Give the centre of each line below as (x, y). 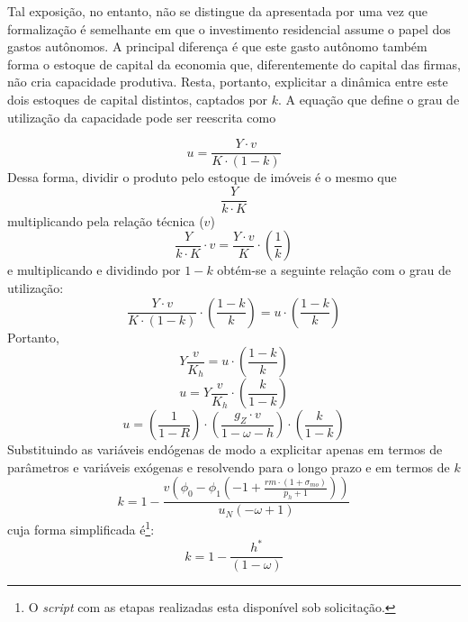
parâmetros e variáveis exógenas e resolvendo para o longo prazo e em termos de (229, 466)
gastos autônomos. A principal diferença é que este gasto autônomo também (217, 46)
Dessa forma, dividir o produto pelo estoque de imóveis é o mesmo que (202, 177)
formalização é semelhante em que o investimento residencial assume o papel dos (229, 28)
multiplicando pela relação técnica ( (106, 220)
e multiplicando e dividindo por (94, 270)
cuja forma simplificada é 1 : (81, 528)
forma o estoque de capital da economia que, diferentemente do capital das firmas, (234, 64)
